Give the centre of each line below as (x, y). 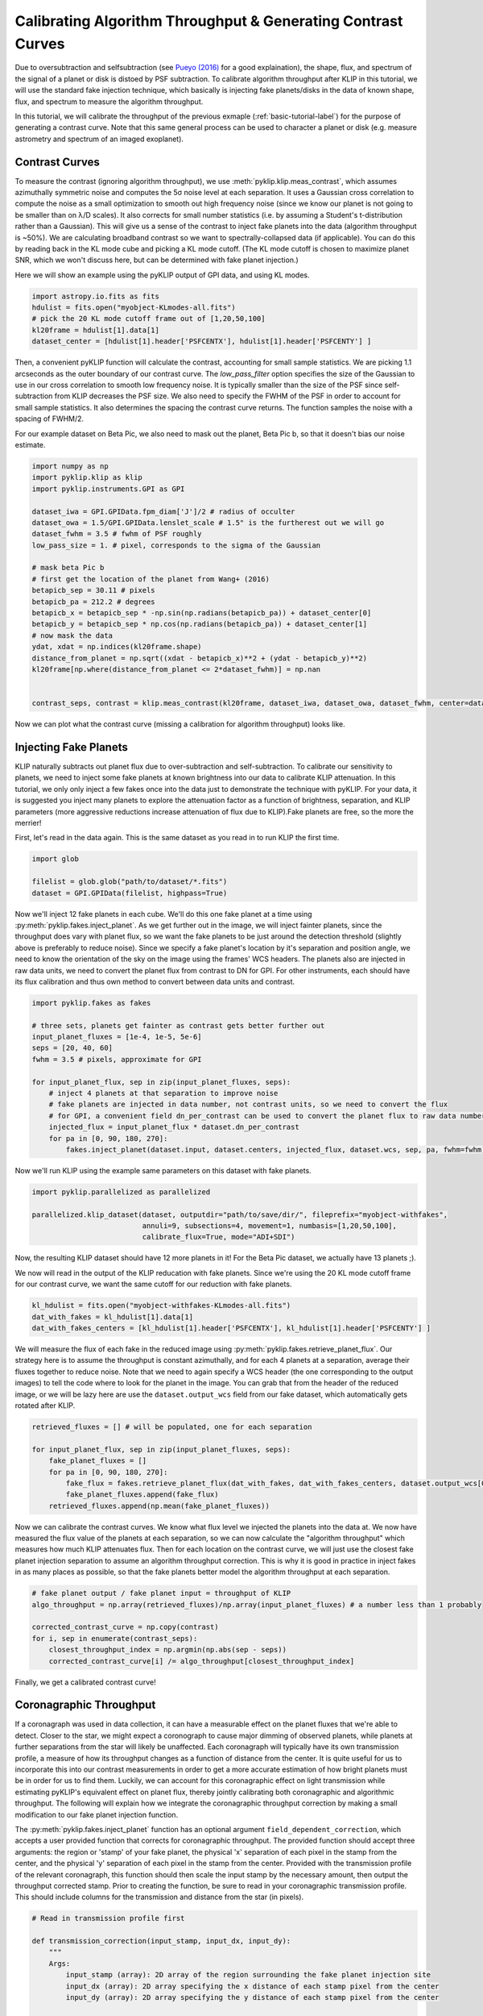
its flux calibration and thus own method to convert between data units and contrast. (155, 981)
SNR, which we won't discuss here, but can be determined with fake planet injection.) (157, 260)
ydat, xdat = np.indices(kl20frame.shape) (117, 647)
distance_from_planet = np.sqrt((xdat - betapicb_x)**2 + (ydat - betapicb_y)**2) (200, 658)
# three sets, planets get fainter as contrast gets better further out (178, 1025)
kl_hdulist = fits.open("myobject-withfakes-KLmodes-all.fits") (161, 1306)
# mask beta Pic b (68, 568)
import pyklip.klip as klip (87, 477)
